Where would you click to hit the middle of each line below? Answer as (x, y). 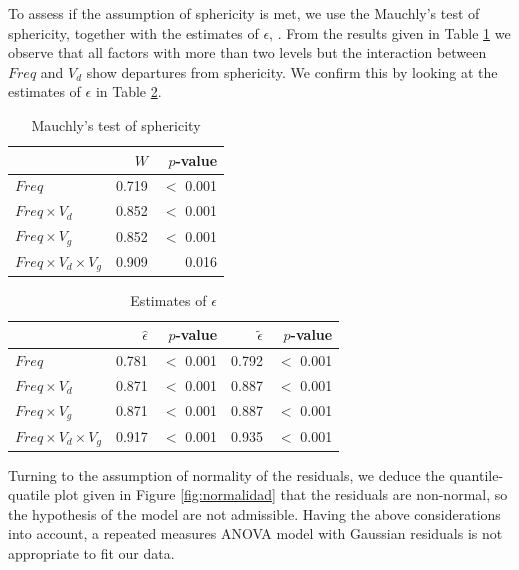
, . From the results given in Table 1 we (390, 32)
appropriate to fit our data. (91, 552)
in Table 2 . (128, 91)
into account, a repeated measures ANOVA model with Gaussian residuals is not (255, 533)
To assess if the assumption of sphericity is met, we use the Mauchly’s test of (244, 13)
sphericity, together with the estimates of (133, 32)
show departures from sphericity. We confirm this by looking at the (292, 71)
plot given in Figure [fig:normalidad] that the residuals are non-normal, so (281, 494)
